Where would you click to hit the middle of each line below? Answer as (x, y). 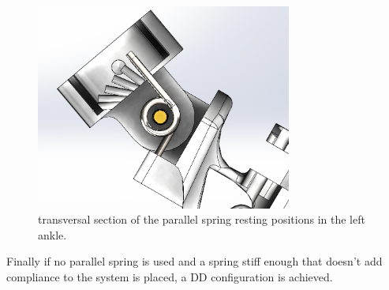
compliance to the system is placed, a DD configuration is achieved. (170, 276)
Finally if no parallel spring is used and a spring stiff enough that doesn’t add (194, 261)
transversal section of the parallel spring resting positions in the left (202, 219)
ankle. (52, 234)
